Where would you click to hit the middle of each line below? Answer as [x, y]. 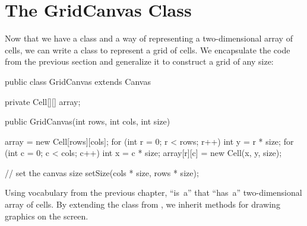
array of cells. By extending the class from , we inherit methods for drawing [143, 204]
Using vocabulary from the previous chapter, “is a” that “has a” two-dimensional [153, 192]
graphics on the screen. [47, 216]
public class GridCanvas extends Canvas [78, 81]
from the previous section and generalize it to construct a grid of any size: [139, 61]
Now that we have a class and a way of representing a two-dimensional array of [149, 38]
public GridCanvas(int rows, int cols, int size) [88, 121]
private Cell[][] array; [43, 101]
